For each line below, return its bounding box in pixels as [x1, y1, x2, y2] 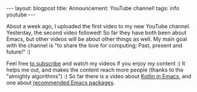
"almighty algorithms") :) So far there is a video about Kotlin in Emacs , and [6, 73, 192, 79]
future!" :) [6, 48, 31, 55]
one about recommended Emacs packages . [6, 79, 115, 86]
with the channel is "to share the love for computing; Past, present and [6, 42, 183, 49]
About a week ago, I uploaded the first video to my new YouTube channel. [6, 23, 191, 29]
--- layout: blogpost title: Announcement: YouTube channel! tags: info [6, 5, 180, 11]
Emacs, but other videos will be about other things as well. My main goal [6, 35, 187, 43]
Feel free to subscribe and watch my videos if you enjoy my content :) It [6, 60, 185, 67]
